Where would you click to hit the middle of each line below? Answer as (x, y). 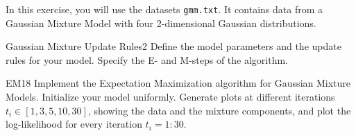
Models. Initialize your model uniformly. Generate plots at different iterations (170, 97)
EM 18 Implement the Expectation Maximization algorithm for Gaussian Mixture (178, 83)
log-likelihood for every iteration (74, 124)
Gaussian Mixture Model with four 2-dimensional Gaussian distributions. (161, 23)
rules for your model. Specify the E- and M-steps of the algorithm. (147, 59)
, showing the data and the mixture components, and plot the (219, 110)
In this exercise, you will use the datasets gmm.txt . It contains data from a (164, 9)
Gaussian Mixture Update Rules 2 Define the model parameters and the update (173, 46)
